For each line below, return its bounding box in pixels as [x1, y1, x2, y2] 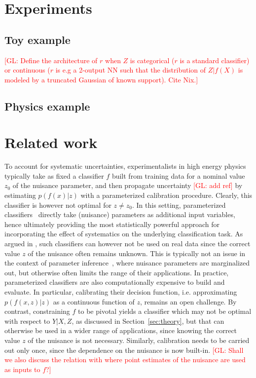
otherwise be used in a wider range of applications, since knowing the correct [4, 325, 237, 336]
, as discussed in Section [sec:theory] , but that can [72, 315, 224, 326]
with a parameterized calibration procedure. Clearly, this [80, 190, 253, 200]
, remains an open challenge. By [140, 296, 237, 306]
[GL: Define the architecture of [4, 55, 98, 65]
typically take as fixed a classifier [4, 170, 104, 181]
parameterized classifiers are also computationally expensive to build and [4, 277, 225, 287]
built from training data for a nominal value [111, 170, 245, 181]
